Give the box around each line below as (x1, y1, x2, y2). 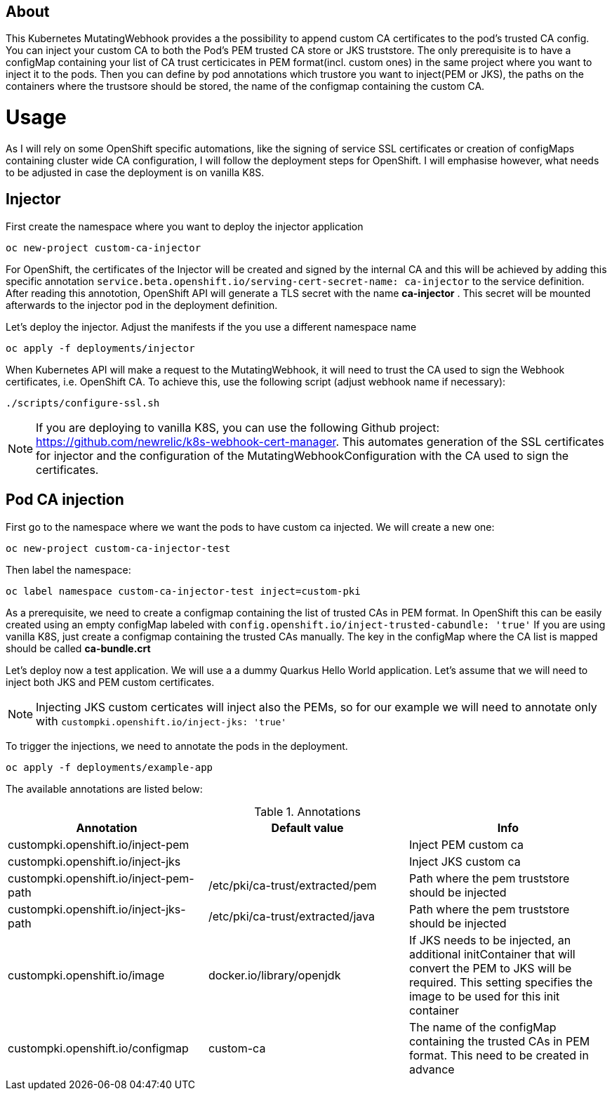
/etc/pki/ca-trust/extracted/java (208, 909, 375, 923)
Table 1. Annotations (254, 804, 361, 819)
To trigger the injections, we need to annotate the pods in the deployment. (6, 739, 348, 752)
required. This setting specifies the (408, 975, 593, 989)
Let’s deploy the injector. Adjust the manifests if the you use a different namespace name (6, 320, 417, 333)
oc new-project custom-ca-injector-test (6, 542, 231, 554)
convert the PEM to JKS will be (408, 960, 572, 975)
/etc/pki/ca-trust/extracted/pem (208, 878, 377, 892)
